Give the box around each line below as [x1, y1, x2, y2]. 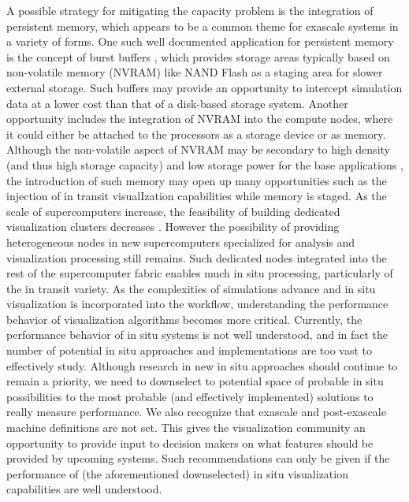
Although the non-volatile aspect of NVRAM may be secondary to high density [6, 141, 390, 158]
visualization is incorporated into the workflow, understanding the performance [6, 296, 389, 312]
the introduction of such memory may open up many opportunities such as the [6, 172, 387, 188]
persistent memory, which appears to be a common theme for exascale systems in [6, 17, 399, 34]
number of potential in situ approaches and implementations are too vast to [6, 342, 372, 359]
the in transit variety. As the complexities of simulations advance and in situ [6, 280, 376, 296]
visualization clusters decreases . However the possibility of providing [6, 218, 340, 235]
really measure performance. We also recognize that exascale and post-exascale [6, 403, 386, 420]
